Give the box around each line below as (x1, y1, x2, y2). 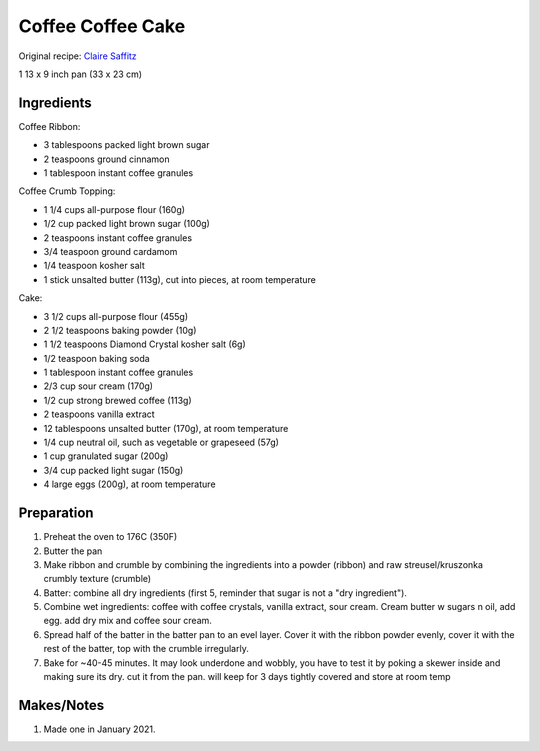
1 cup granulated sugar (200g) (43, 450, 169, 462)
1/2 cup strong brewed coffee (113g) (43, 394, 192, 406)
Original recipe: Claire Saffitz (18, 50, 137, 62)
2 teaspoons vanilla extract (43, 408, 155, 420)
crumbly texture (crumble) (43, 573, 152, 585)
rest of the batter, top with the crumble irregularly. (43, 643, 249, 655)
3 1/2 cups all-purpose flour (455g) (43, 310, 189, 322)
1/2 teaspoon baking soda (43, 352, 150, 364)
